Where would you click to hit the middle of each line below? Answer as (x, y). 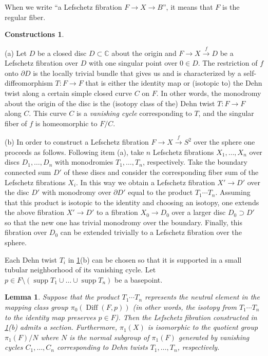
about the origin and (144, 53)
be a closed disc (62, 53)
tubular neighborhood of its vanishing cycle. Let (80, 270)
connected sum (28, 172)
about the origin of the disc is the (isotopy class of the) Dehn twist (110, 103)
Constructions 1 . (34, 34)
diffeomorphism (29, 83)
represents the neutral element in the (202, 297)
